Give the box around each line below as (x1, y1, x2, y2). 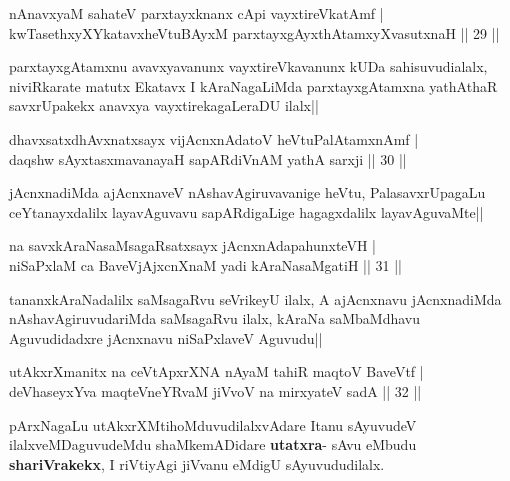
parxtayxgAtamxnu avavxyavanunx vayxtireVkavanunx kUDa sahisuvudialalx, (9, 56, 488, 77)
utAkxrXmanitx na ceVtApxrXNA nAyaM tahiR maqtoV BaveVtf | (9, 361, 424, 382)
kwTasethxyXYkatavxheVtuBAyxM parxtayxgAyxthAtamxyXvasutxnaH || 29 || (9, 22, 500, 43)
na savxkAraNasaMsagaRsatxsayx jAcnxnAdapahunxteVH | (9, 235, 376, 256)
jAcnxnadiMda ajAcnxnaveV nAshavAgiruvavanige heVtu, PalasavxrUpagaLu (9, 182, 486, 203)
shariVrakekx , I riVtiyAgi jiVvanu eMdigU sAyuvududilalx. (9, 453, 385, 474)
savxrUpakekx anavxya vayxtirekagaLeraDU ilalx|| (9, 95, 319, 116)
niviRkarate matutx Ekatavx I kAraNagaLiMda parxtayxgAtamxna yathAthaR (9, 75, 498, 96)
